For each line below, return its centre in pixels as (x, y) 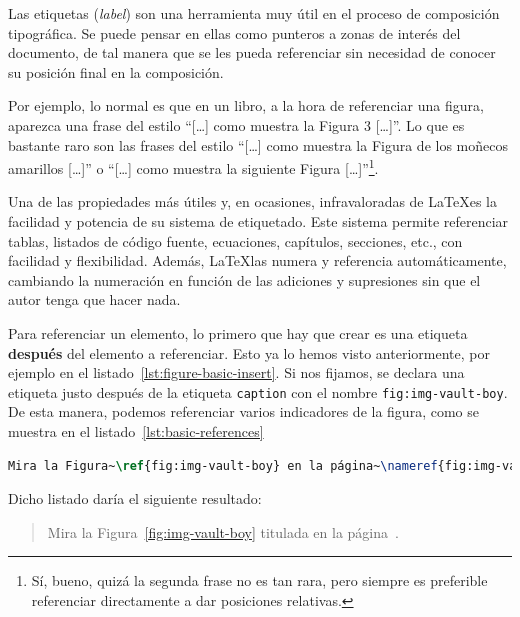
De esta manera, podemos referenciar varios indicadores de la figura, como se (243, 411)
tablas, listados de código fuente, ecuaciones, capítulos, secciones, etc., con (235, 240)
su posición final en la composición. (116, 71)
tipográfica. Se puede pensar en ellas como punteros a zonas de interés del (234, 32)
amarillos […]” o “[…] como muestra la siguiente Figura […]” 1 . (193, 166)
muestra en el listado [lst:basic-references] (136, 431)
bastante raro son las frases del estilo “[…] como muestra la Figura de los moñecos (258, 144)
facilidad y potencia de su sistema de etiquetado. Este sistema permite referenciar (258, 221)
